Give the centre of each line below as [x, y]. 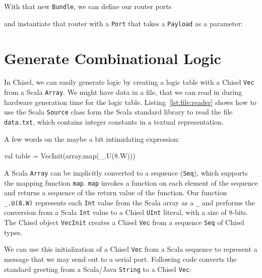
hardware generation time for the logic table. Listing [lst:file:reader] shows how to [130, 102]
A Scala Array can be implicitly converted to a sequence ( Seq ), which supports [126, 172]
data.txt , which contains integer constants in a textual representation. [114, 122]
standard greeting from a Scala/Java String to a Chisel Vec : [98, 269]
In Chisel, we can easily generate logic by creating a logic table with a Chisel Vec [129, 82]
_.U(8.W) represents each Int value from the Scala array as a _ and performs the [129, 202]
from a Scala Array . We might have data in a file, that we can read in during [123, 92]
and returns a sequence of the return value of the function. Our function [116, 192]
